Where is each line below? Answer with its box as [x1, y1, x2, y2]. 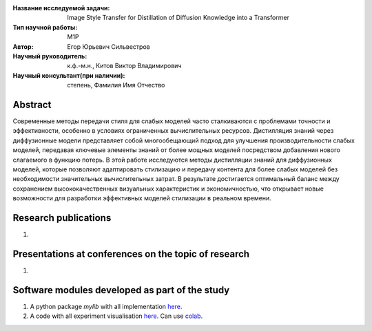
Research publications [12, 212, 112, 224]
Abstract [12, 98, 52, 110]
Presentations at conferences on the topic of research [12, 248, 250, 259]
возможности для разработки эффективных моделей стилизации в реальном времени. [12, 194, 271, 202]
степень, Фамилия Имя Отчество [67, 81, 165, 89]
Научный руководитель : [12, 52, 87, 60]
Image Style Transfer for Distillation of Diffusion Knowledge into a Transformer [67, 14, 289, 22]
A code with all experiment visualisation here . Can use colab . [30, 312, 203, 320]
